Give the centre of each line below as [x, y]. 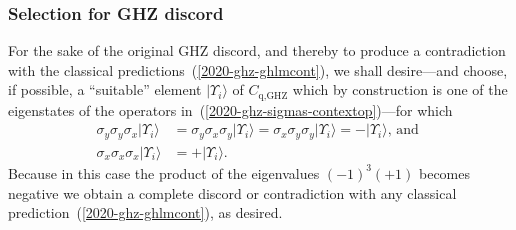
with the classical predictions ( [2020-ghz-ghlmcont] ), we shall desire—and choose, [258, 69]
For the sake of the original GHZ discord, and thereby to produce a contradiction [257, 50]
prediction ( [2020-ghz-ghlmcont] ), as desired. [145, 212]
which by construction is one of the [400, 89]
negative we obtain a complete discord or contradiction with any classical [232, 192]
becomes [444, 172]
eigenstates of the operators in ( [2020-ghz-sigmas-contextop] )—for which [230, 109]
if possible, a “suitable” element [105, 89]
